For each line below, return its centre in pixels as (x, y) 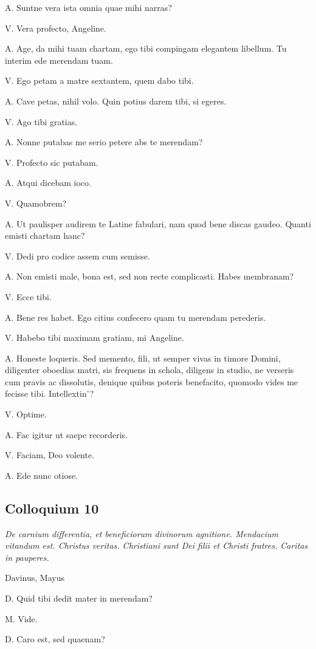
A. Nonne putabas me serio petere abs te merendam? (104, 142)
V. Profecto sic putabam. (52, 162)
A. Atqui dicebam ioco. (48, 183)
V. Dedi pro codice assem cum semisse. (77, 256)
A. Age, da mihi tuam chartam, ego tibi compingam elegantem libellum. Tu (146, 48)
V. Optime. (26, 414)
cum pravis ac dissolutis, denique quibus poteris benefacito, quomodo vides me (152, 381)
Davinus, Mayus (35, 578)
